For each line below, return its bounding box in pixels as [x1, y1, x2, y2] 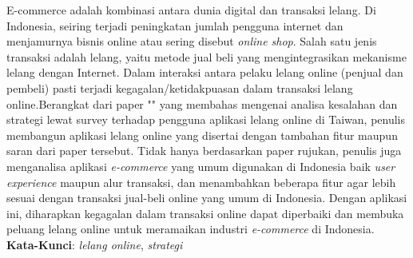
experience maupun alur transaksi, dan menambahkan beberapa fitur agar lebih [6, 173, 396, 190]
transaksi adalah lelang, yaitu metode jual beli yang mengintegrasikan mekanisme [6, 48, 407, 65]
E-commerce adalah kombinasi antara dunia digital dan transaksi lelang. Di [6, 2, 376, 18]
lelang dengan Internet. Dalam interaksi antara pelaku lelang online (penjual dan [6, 64, 403, 81]
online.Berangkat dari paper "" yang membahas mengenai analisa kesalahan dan [6, 95, 398, 112]
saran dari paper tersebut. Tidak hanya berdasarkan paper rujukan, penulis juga [6, 142, 402, 159]
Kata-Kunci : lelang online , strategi [6, 236, 183, 252]
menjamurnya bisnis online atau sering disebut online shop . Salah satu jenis [6, 33, 377, 50]
